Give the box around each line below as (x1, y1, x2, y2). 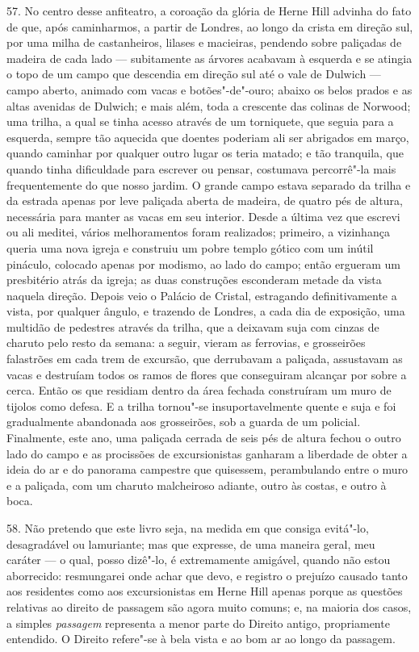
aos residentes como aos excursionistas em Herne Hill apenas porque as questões (6, 583, 403, 600)
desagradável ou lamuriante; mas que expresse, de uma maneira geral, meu (6, 535, 375, 552)
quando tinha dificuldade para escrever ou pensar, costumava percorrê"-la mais (6, 160, 396, 177)
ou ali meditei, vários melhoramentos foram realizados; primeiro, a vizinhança (6, 224, 390, 240)
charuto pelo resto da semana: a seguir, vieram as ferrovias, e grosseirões (6, 334, 366, 351)
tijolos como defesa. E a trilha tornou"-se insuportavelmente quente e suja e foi (6, 397, 396, 414)
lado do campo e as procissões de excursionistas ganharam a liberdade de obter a (6, 445, 408, 462)
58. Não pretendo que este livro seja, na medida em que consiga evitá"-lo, (6, 520, 369, 536)
